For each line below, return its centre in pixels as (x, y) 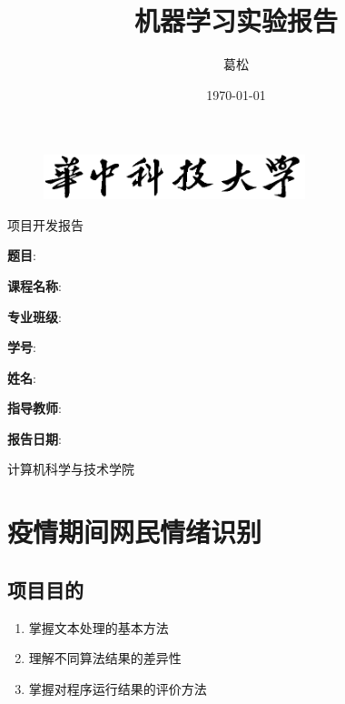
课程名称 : (34, 285)
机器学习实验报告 (236, 20)
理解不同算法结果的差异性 (105, 658)
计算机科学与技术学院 (71, 469)
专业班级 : (34, 316)
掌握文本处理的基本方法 (99, 627)
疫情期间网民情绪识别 (135, 532)
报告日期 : (34, 438)
